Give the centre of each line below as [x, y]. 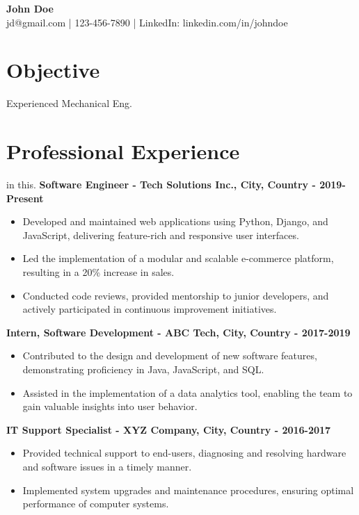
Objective [53, 70]
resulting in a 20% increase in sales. [98, 272]
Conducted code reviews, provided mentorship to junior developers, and [176, 295]
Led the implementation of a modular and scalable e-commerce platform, [178, 258]
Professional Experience [123, 151]
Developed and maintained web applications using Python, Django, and [175, 221]
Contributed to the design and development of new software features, [170, 355]
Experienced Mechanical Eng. [69, 103]
